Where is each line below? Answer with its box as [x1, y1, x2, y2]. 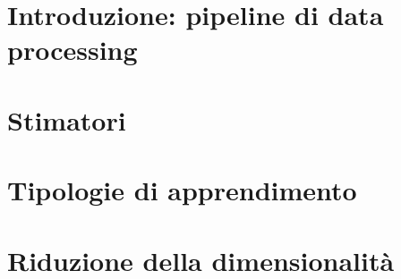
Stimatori [7, 101, 126, 138]
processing [7, 31, 138, 68]
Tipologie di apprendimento [7, 172, 357, 208]
